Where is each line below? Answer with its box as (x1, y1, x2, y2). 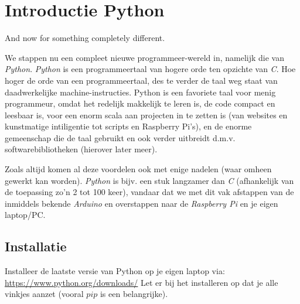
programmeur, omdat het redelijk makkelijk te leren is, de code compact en (5, 97, 275, 110)
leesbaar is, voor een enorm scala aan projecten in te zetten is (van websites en (5, 108, 288, 121)
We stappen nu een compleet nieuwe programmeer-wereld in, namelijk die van (5, 51, 284, 63)
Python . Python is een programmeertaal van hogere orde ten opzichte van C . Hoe (5, 63, 296, 75)
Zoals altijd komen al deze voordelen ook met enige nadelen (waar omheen (5, 163, 272, 175)
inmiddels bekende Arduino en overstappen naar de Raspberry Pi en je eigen (5, 197, 278, 209)
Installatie (5, 237, 67, 255)
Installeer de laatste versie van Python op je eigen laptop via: (5, 265, 225, 277)
